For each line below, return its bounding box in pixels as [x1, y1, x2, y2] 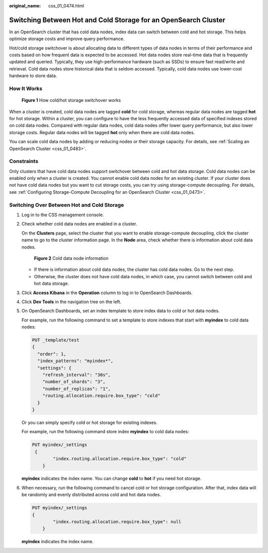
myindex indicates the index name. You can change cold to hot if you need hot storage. [21, 475, 202, 481]
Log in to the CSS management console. [21, 212, 104, 218]
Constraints [9, 158, 39, 165]
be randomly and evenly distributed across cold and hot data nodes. [21, 492, 161, 498]
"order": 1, [37, 351, 67, 357]
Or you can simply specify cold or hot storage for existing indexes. [21, 419, 158, 425]
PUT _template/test [32, 337, 79, 343]
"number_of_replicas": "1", [42, 386, 111, 392]
